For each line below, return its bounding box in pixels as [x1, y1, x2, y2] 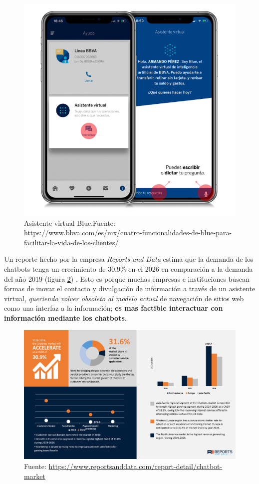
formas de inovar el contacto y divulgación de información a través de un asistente [4, 283, 256, 294]
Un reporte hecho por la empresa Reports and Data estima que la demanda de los [4, 254, 254, 264]
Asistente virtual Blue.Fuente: [24, 217, 115, 228]
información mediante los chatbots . [4, 312, 127, 323]
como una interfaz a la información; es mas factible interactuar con [4, 303, 223, 313]
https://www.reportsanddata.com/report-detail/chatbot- [48, 461, 223, 471]
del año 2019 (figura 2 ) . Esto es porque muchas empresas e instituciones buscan [4, 273, 250, 284]
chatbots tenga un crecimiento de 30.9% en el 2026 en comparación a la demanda [4, 263, 253, 274]
